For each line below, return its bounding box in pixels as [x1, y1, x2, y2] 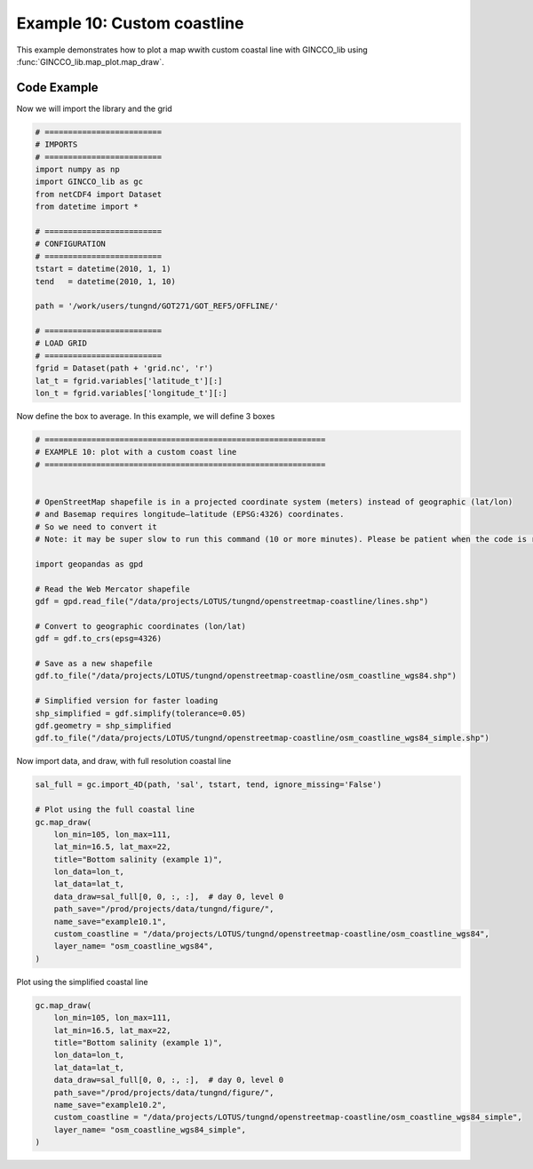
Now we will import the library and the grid [16, 103, 172, 114]
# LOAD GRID [35, 338, 88, 348]
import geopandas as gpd [35, 559, 144, 569]
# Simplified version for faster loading [35, 696, 219, 706]
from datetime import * [35, 202, 139, 212]
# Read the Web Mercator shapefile [35, 584, 190, 594]
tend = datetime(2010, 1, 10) [35, 276, 177, 286]
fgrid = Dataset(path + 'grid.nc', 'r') [35, 363, 213, 373]
